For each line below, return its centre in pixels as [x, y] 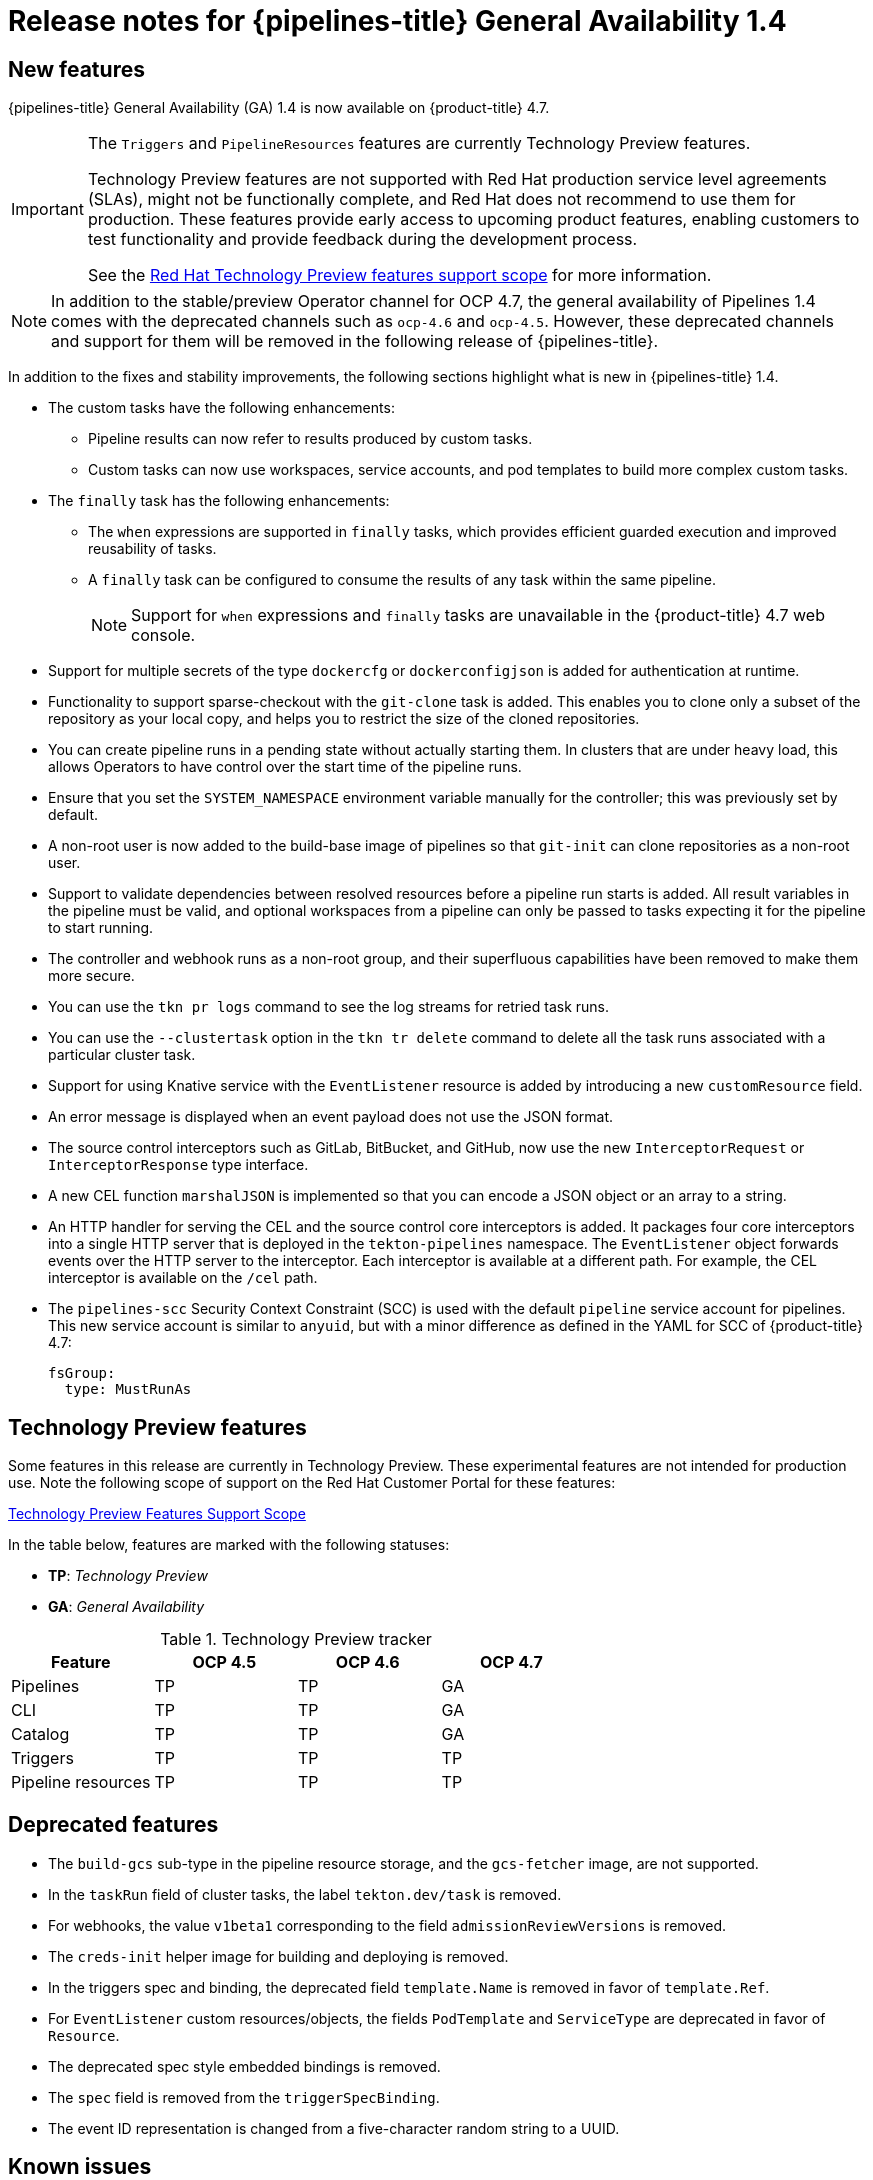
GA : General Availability [126, 1607]
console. [163, 635]
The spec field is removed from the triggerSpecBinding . [244, 2097]
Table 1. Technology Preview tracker [296, 1639]
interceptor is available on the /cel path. [183, 1278]
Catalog [40, 1734]
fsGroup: [82, 1373]
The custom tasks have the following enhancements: [221, 408]
